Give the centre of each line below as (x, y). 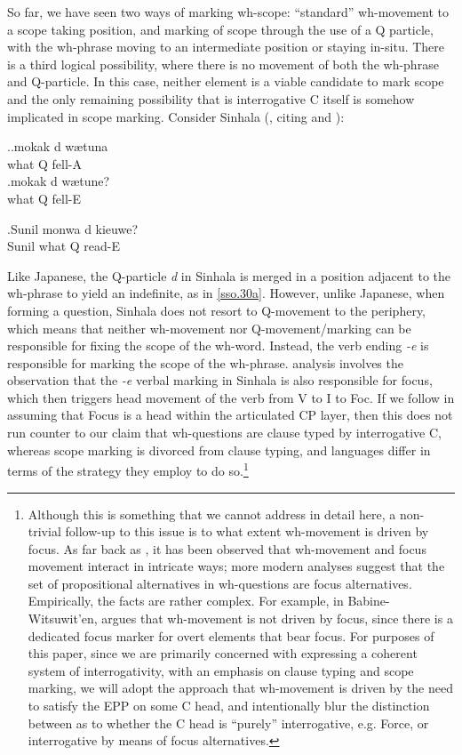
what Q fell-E (44, 198)
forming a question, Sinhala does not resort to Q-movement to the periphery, (217, 310)
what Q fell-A (44, 163)
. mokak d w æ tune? (59, 181)
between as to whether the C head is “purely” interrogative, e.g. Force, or (228, 723)
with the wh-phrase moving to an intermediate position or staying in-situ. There (226, 47)
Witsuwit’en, (63, 618)
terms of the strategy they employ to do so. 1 (128, 469)
